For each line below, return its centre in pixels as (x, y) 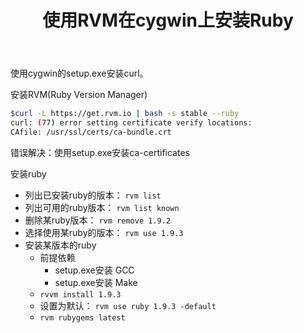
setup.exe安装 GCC (94, 270)
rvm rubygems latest (82, 317)
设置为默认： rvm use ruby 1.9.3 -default (128, 305)
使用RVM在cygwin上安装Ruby (168, 20)
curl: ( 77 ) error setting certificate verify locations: (131, 123)
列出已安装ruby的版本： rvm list (93, 195)
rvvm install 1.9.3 (80, 294)
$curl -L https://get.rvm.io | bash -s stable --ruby (125, 114)
